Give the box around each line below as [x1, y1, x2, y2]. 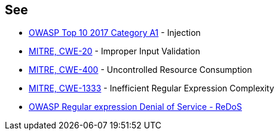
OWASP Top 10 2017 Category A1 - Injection [29, 27, 201, 38]
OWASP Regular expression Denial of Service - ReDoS [29, 102, 242, 112]
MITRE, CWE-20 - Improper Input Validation [29, 46, 200, 57]
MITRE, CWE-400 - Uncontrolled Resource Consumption [29, 65, 252, 75]
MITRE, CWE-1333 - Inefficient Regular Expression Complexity [29, 83, 274, 94]
